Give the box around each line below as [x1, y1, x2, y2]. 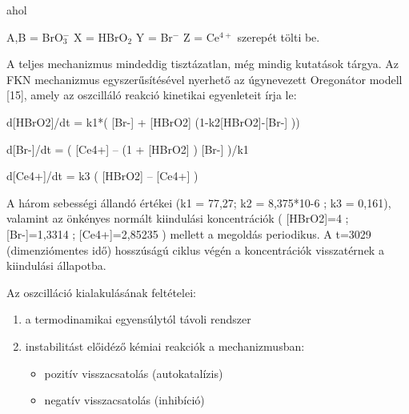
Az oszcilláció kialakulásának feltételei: [6, 283, 196, 300]
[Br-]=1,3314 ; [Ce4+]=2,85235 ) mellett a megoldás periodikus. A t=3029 [6, 225, 371, 242]
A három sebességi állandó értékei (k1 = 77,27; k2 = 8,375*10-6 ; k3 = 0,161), [6, 194, 391, 211]
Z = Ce [182, 28, 220, 45]
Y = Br [135, 28, 173, 45]
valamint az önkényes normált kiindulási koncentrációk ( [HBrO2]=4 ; [6, 210, 349, 227]
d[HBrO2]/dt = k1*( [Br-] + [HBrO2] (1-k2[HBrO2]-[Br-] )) [6, 113, 300, 130]
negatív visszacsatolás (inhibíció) [44, 392, 205, 408]
